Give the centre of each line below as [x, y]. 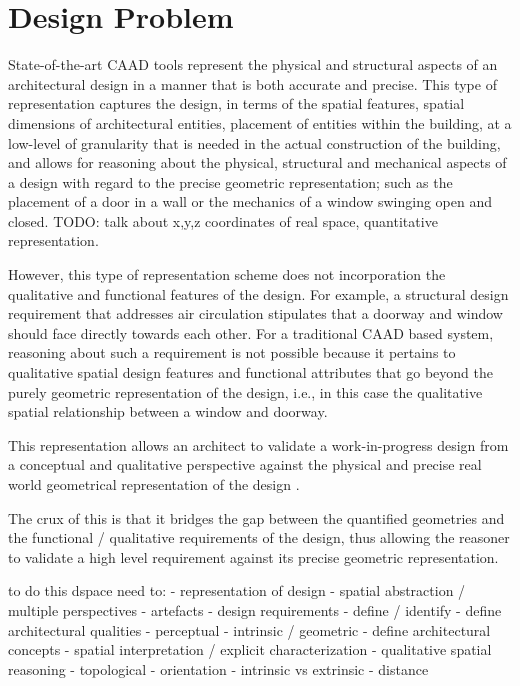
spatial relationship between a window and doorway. [168, 411]
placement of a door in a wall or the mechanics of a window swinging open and [250, 201]
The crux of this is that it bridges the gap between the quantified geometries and [256, 517]
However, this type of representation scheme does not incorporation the [227, 274]
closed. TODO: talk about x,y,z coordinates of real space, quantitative [223, 220]
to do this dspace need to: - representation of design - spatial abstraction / [237, 590]
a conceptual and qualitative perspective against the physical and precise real [245, 464]
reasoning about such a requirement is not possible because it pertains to [232, 352]
